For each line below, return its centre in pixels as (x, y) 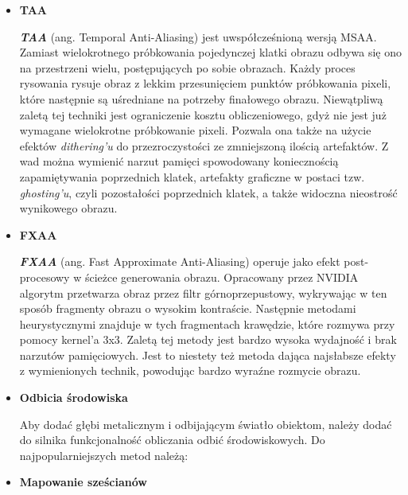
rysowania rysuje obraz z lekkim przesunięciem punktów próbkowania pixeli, (205, 83)
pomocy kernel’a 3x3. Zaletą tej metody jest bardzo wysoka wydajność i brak (208, 339)
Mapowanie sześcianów (83, 482)
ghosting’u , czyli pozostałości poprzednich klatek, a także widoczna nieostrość (208, 192)
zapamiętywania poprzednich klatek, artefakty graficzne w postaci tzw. (192, 176)
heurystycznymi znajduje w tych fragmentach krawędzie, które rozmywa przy (207, 324)
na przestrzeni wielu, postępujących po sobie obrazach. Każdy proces (187, 67)
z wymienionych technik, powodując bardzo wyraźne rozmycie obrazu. (190, 370)
